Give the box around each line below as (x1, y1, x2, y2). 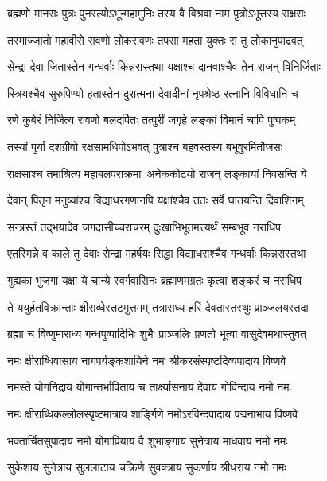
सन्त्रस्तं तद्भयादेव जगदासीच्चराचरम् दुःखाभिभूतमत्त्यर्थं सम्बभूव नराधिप (7, 218, 282, 235)
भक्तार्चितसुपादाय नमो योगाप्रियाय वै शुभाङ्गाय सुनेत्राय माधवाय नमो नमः (7, 432, 288, 448)
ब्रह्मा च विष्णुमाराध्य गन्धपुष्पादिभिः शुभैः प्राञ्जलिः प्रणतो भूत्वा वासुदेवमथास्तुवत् (7, 325, 306, 342)
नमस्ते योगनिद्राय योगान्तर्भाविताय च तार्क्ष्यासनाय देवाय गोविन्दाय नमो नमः (7, 378, 291, 395)
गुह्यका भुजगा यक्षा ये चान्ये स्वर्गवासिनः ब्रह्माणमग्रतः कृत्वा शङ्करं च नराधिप (7, 271, 302, 288)
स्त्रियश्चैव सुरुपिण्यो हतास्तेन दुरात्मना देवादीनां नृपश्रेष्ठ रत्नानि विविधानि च (7, 84, 298, 101)
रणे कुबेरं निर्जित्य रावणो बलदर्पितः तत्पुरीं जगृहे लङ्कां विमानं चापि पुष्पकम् (7, 111, 296, 128)
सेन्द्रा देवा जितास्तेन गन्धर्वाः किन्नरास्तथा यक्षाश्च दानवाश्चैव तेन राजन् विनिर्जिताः (7, 58, 321, 75)
